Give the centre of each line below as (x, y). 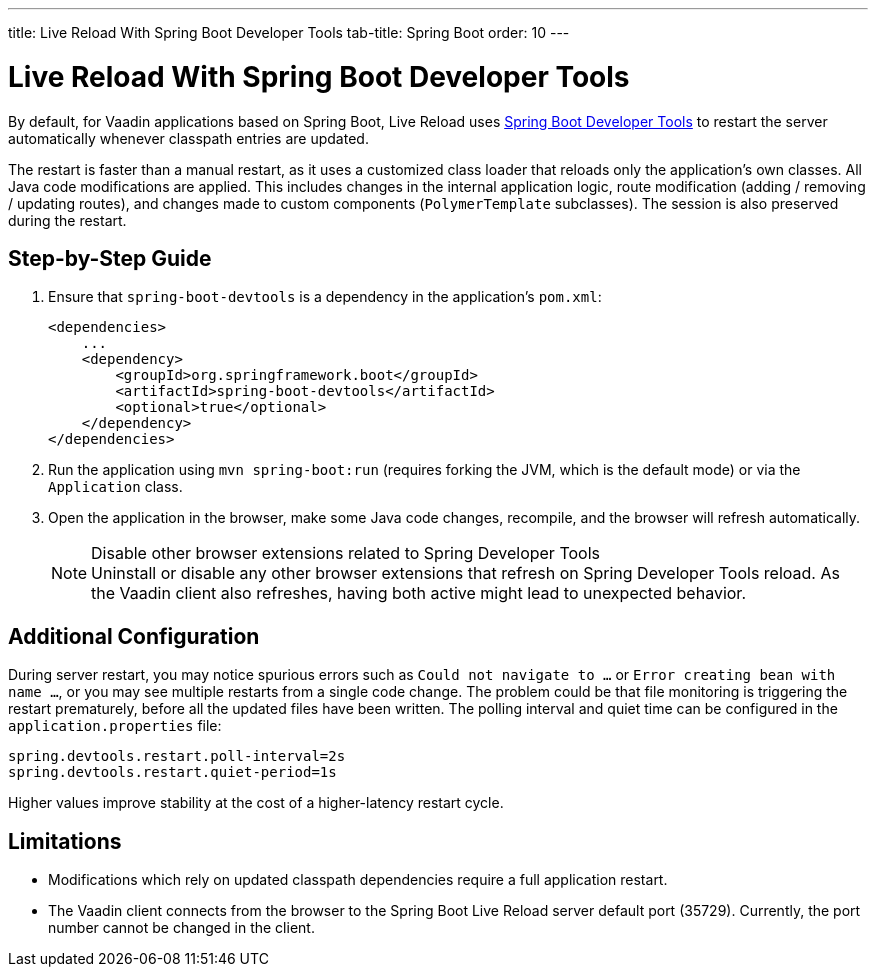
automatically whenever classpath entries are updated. (188, 138)
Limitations (65, 841)
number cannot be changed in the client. (181, 928)
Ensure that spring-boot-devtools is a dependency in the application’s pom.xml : (325, 297)
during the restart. (67, 220)
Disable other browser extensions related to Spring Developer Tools (345, 553)
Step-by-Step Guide (110, 258)
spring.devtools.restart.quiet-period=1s (172, 772)
